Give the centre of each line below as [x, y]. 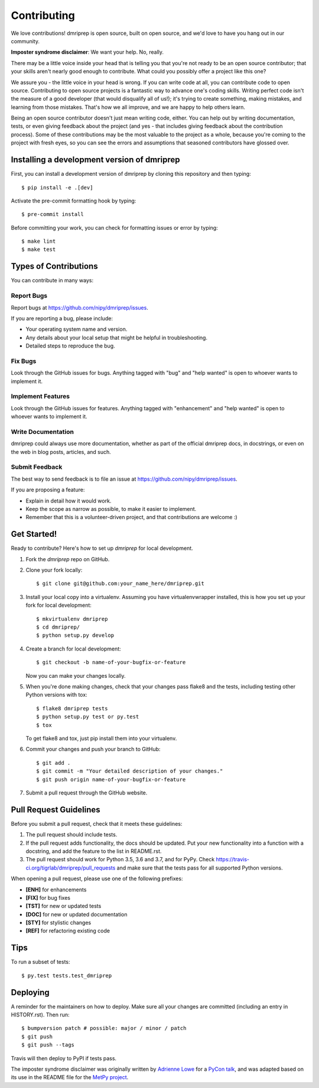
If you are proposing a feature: [48, 490]
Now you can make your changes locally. [76, 675]
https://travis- [233, 860]
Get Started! [34, 534]
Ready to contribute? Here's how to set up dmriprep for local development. [102, 548]
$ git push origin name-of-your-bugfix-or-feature [111, 779]
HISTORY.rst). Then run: [40, 1015]
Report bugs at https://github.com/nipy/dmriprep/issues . [80, 307]
